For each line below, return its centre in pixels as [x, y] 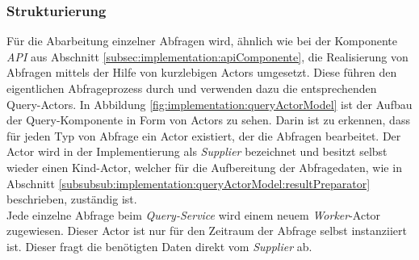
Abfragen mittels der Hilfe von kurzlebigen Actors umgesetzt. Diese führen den [202, 72]
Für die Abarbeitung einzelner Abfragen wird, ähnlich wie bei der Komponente [202, 41]
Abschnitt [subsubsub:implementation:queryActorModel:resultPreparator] [189, 183]
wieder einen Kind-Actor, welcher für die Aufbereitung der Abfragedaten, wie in [204, 167]
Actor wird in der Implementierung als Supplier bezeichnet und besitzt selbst [197, 151]
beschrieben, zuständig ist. [72, 199]
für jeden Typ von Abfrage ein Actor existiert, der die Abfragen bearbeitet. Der [204, 135]
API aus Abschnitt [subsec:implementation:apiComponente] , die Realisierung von [207, 56]
